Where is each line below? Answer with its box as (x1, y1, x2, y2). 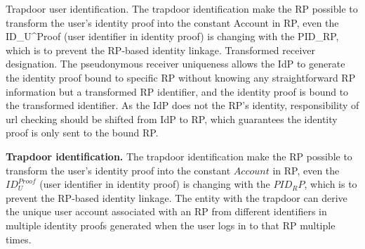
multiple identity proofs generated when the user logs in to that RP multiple (6, 217, 336, 232)
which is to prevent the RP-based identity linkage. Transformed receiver (6, 42, 316, 57)
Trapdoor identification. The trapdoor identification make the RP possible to (6, 148, 352, 163)
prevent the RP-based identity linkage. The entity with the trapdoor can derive (6, 190, 347, 205)
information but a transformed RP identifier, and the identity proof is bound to (6, 84, 349, 98)
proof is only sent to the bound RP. (6, 125, 159, 140)
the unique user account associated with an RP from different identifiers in (6, 204, 327, 219)
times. (6, 231, 32, 246)
